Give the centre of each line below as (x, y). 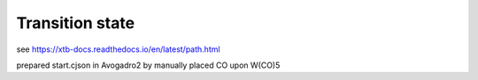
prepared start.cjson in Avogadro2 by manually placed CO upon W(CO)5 (148, 65)
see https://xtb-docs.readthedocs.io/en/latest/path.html (118, 49)
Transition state (76, 23)
